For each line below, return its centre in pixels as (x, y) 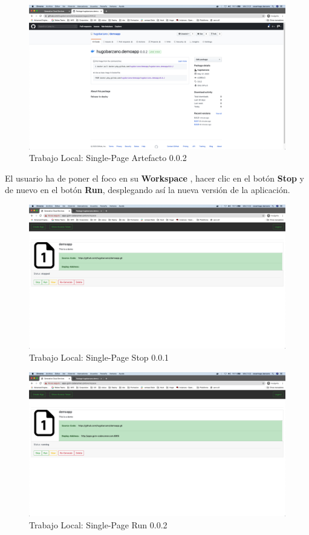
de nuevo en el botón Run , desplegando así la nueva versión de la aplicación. (148, 190)
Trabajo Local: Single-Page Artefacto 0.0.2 (108, 158)
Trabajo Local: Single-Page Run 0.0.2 (98, 524)
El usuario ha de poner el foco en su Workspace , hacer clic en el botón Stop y (154, 178)
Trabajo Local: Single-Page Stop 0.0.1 (99, 357)
